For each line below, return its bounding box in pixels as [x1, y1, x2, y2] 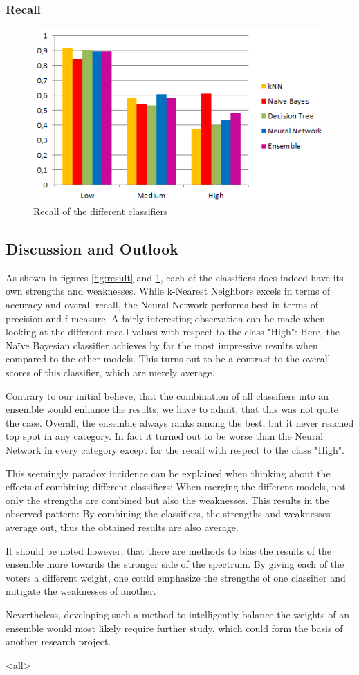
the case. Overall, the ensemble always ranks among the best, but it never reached [6, 415, 354, 429]
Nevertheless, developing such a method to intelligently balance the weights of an [6, 607, 349, 621]
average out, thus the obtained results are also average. [6, 519, 239, 534]
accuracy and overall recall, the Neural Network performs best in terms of [6, 297, 319, 312]
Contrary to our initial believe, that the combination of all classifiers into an [6, 388, 329, 403]
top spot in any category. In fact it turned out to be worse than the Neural [6, 429, 324, 443]
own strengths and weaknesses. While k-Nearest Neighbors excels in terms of [6, 284, 331, 298]
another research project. [6, 634, 111, 649]
